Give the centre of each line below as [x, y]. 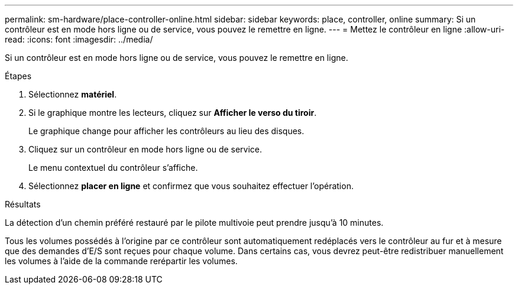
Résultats [23, 204]
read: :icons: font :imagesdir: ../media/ [79, 39]
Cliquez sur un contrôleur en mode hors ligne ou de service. [145, 149]
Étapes [18, 76]
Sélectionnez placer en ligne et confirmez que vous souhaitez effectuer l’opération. [191, 186]
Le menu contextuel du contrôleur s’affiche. [113, 168]
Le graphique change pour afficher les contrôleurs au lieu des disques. [166, 131]
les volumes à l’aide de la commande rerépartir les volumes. [121, 261]
